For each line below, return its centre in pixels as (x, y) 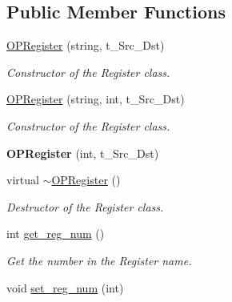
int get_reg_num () (56, 234)
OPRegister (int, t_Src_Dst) (83, 153)
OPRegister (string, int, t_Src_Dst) (96, 99)
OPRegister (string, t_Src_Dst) (86, 45)
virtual (23, 180)
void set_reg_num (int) (65, 287)
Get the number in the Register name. (99, 260)
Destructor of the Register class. (85, 206)
